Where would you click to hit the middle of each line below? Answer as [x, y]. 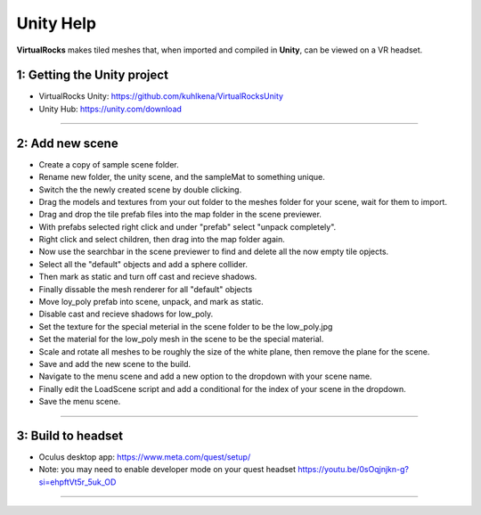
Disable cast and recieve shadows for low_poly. [126, 314]
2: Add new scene [68, 143]
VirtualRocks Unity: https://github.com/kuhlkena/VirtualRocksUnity [161, 96]
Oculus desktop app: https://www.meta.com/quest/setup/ [145, 457]
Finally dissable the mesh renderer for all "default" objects [146, 289]
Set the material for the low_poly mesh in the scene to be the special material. [181, 339]
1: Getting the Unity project [93, 75]
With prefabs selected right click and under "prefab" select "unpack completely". [188, 226]
